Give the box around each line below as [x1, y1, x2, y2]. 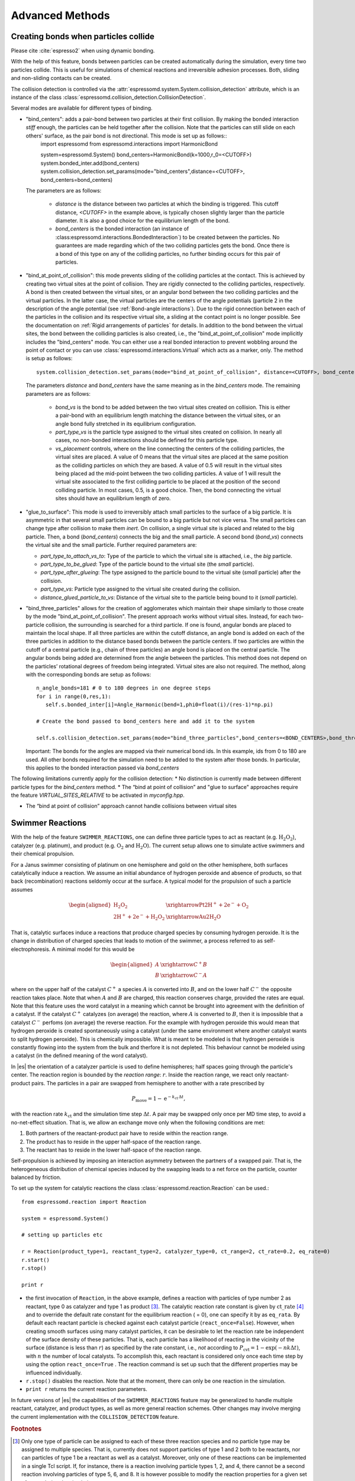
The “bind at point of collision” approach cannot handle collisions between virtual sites [25, 803, 237, 810]
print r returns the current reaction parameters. [25, 1386, 148, 1393]
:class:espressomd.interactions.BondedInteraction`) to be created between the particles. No [55, 233, 280, 241]
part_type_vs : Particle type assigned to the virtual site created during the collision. [40, 585, 241, 592]
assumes [11, 886, 33, 893]
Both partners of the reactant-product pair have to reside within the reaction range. [25, 1130, 229, 1137]
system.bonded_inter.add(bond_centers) [40, 159, 140, 166]
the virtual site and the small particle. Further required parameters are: [25, 541, 197, 549]
